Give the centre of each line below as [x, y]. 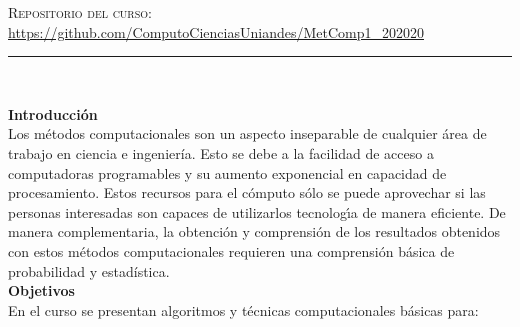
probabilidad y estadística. [89, 270]
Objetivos [41, 290]
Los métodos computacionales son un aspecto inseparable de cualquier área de [247, 133]
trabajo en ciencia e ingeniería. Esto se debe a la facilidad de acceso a [221, 152]
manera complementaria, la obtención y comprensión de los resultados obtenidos [254, 231]
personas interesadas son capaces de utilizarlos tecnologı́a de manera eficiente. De [257, 211]
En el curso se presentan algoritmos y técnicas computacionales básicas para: [243, 309]
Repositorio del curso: [80, 12]
